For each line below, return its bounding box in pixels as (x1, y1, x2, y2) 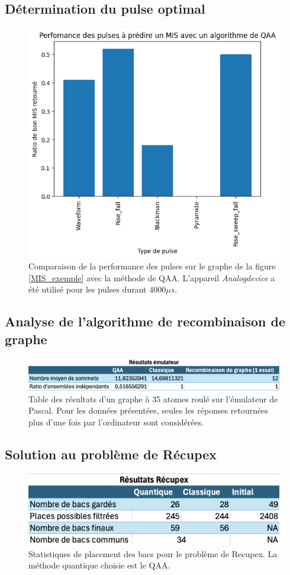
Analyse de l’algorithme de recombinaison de (5, 312, 286, 331)
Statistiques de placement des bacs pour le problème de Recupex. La (28, 547, 278, 560)
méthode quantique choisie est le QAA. (28, 559, 170, 571)
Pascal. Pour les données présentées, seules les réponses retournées (28, 404, 269, 417)
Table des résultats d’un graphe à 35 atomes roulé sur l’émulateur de (28, 392, 278, 405)
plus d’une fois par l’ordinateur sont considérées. (28, 415, 204, 428)
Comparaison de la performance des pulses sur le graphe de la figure (28, 260, 276, 272)
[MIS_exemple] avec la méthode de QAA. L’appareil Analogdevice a (28, 271, 275, 284)
